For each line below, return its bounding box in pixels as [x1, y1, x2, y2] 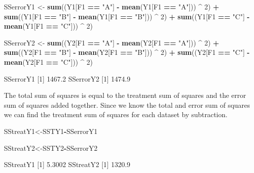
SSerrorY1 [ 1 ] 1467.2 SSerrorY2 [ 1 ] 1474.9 [4, 73, 131, 84]
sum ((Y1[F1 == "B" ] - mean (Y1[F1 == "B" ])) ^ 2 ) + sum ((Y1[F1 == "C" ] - [4, 11, 250, 21]
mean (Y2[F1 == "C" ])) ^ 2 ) [4, 56, 93, 67]
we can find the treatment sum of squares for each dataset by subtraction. [4, 109, 228, 120]
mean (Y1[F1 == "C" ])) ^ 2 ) [4, 21, 93, 31]
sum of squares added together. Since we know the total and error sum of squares [4, 99, 250, 110]
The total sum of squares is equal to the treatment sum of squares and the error [4, 90, 246, 100]
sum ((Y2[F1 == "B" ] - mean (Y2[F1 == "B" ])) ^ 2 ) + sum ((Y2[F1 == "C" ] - [4, 47, 250, 57]
